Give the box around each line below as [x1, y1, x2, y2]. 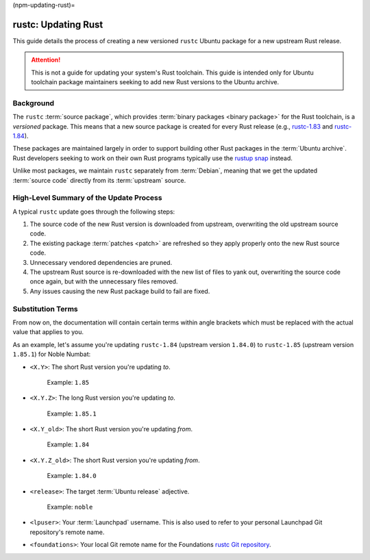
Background [12, 98, 55, 107]
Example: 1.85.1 [47, 409, 97, 418]
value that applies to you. [12, 328, 84, 336]
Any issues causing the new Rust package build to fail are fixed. [29, 287, 210, 295]
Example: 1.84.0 [47, 472, 97, 480]
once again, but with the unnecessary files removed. [29, 277, 178, 285]
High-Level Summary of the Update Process [12, 193, 162, 203]
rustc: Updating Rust [12, 18, 103, 30]
